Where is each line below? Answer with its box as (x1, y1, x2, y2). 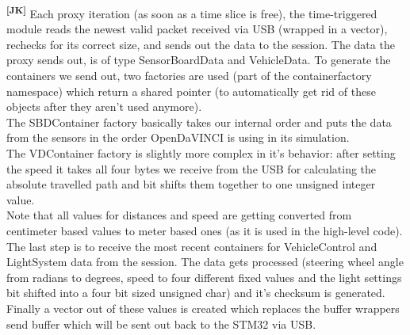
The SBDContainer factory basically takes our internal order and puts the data (6, 113, 392, 130)
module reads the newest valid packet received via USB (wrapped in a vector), (6, 21, 388, 37)
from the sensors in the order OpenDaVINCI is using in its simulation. (6, 129, 350, 146)
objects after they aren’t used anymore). (6, 98, 202, 115)
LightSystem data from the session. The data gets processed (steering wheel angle (6, 253, 404, 270)
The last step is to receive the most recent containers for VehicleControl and (6, 238, 377, 254)
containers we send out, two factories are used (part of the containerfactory (6, 67, 372, 84)
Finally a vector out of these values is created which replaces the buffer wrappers (6, 299, 400, 316)
